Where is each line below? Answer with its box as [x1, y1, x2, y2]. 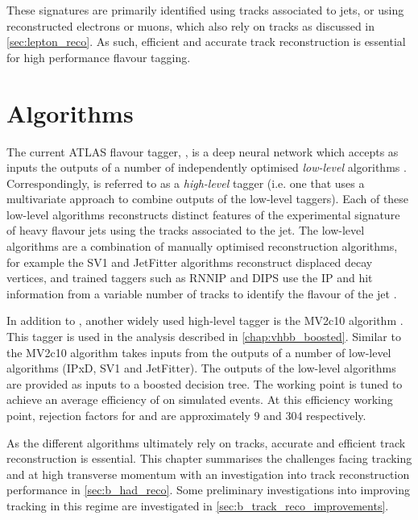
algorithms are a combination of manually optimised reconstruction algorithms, [6, 238, 398, 255]
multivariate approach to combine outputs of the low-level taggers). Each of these [6, 190, 409, 207]
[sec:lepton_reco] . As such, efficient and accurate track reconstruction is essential [6, 33, 406, 50]
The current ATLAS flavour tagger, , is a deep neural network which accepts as [6, 143, 399, 160]
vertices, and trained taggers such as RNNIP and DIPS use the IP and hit [6, 269, 373, 286]
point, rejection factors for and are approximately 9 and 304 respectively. [6, 407, 366, 423]
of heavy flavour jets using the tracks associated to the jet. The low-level [6, 222, 365, 239]
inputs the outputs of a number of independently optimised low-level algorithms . [6, 159, 407, 176]
